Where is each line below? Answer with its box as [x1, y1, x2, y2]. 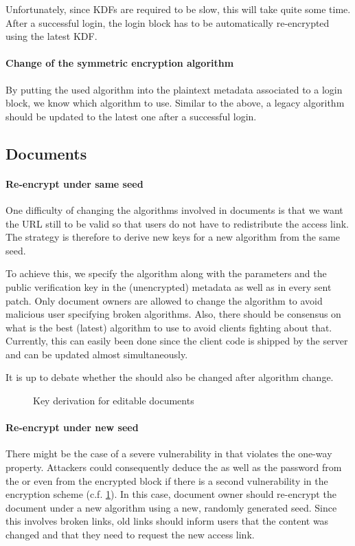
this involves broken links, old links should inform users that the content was [5, 514, 329, 528]
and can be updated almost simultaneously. [5, 347, 188, 361]
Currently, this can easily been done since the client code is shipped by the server [5, 334, 348, 348]
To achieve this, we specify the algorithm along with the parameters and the [5, 266, 327, 281]
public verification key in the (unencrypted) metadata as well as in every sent [5, 279, 332, 294]
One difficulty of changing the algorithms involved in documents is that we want [5, 202, 343, 217]
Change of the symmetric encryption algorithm [5, 56, 234, 70]
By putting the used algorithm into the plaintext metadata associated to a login [5, 82, 343, 96]
